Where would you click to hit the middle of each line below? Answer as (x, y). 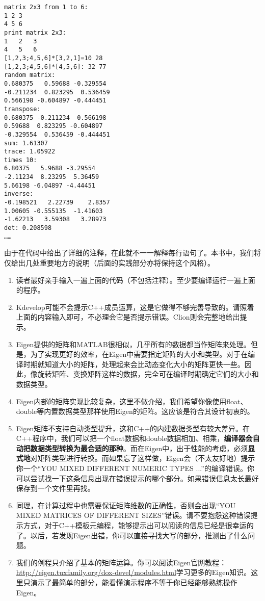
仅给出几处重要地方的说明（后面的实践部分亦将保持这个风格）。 (109, 262)
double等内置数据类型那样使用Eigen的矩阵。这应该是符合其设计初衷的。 (135, 411)
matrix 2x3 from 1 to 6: (46, 7)
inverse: (19, 194)
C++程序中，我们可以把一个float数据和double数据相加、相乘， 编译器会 (134, 438)
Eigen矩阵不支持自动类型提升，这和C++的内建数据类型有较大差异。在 (133, 428)
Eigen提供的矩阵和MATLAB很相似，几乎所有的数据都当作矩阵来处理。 (133, 344)
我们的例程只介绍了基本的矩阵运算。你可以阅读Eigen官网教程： (121, 562)
